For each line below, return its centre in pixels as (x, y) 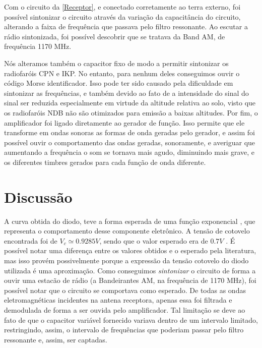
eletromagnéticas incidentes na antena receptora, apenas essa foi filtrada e (118, 300)
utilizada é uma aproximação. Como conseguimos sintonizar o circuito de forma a (130, 270)
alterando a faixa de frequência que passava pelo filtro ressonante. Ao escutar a (126, 26)
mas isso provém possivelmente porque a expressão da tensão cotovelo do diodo (126, 260)
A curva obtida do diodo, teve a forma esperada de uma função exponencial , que (130, 221)
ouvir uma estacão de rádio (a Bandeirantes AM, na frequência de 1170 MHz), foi (130, 280)
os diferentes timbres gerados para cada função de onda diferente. (105, 162)
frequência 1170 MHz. (38, 46)
